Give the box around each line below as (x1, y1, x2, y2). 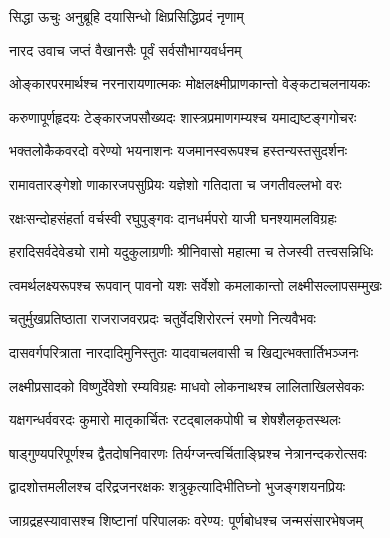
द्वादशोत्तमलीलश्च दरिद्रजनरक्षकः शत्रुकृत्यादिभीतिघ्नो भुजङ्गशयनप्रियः (9, 476, 346, 497)
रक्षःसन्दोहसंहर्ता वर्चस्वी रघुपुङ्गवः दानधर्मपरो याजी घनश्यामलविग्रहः (9, 207, 337, 228)
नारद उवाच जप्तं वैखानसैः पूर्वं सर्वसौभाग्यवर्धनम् (9, 39, 242, 60)
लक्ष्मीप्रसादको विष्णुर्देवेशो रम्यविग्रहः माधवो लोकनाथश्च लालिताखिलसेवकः (9, 375, 365, 396)
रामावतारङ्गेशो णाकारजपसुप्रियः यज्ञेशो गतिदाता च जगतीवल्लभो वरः (9, 173, 342, 194)
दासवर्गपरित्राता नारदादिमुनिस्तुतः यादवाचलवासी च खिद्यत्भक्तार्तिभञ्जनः (9, 341, 359, 362)
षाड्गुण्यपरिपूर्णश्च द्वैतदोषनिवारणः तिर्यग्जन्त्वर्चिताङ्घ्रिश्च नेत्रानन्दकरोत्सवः (9, 442, 367, 463)
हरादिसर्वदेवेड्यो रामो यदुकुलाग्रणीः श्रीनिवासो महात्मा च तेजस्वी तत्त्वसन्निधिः (9, 241, 374, 262)
